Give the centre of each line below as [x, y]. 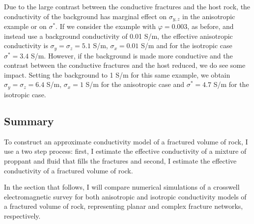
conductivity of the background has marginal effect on [85, 16]
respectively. [22, 215]
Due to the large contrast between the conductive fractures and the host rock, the [127, 6]
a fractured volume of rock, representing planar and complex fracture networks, [124, 206]
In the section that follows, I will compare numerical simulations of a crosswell [122, 187]
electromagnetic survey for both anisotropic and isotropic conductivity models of [125, 196]
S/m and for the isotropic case [187, 45]
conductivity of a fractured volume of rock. [69, 170]
